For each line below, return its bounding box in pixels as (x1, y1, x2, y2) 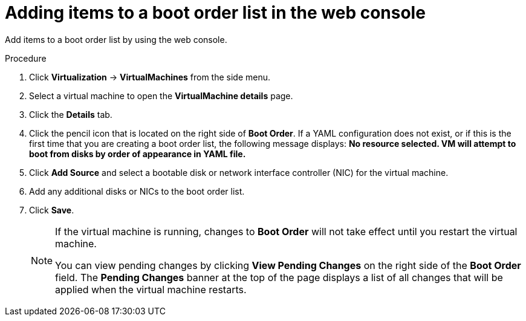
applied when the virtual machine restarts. (55, 283, 247, 296)
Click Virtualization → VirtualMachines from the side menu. (29, 71, 271, 82)
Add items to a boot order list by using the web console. (5, 34, 227, 45)
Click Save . (29, 204, 74, 215)
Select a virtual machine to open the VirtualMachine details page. (29, 90, 293, 101)
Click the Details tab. (29, 109, 112, 120)
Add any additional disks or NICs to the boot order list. (29, 186, 245, 196)
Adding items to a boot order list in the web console (5, 2, 426, 23)
